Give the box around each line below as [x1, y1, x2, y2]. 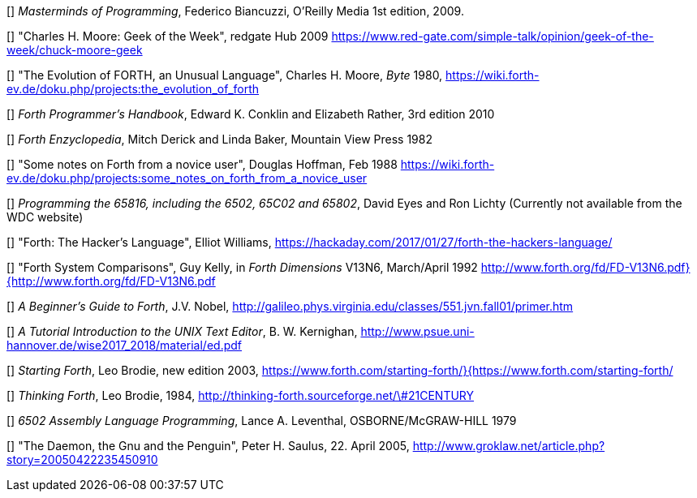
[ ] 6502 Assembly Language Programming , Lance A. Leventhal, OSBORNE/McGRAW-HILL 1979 [6, 414, 517, 427]
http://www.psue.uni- [360, 324, 475, 338]
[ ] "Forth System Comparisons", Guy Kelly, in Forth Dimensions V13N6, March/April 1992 [6, 260, 478, 274]
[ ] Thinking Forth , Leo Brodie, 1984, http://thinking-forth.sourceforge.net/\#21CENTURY [6, 389, 475, 402]
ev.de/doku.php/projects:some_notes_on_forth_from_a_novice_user [6, 171, 368, 185]
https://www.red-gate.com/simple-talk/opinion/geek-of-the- [331, 29, 654, 43]
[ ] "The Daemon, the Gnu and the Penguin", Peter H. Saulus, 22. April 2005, [6, 439, 410, 453]
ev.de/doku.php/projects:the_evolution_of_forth [6, 82, 260, 96]
